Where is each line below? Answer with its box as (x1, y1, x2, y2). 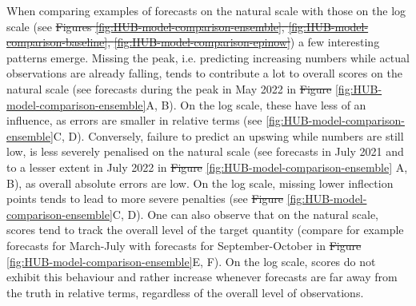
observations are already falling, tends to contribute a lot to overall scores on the (6, 65, 402, 81)
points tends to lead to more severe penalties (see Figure (6, 190, 283, 207)
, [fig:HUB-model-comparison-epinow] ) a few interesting (107, 34, 380, 50)
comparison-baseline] (6, 34, 108, 50)
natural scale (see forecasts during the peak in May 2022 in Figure (6, 80, 332, 97)
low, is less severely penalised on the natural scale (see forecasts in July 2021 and (6, 143, 404, 160)
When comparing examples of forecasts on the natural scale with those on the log (6, 2, 406, 18)
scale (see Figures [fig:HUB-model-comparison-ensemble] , (6, 18, 285, 34)
